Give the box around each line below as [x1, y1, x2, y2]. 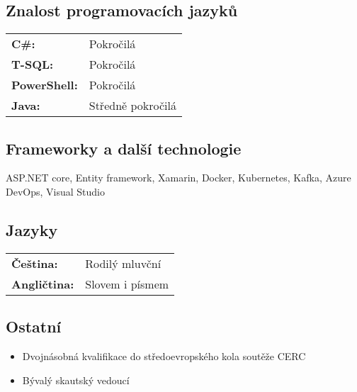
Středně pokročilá [89, 97, 176, 114]
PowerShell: [11, 77, 78, 94]
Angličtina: [11, 275, 74, 292]
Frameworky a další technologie [6, 137, 242, 159]
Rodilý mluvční [85, 254, 161, 271]
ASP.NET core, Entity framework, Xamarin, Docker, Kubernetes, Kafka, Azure [6, 170, 351, 185]
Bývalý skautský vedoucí [22, 372, 130, 387]
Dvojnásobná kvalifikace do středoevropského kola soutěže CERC [22, 349, 306, 363]
